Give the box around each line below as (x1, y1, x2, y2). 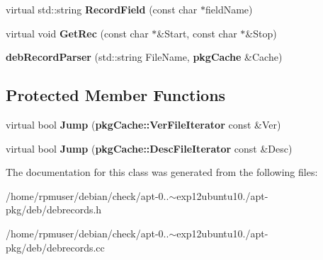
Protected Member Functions (6, 84, 226, 106)
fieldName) (205, 2, 253, 16)
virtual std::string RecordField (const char (6, 2, 198, 16)
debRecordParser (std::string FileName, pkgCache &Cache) (6, 49, 283, 64)
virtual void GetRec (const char (6, 25, 149, 40)
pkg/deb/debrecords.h (6, 202, 102, 217)
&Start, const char (157, 25, 237, 40)
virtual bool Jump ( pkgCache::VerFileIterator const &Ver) (6, 117, 281, 131)
